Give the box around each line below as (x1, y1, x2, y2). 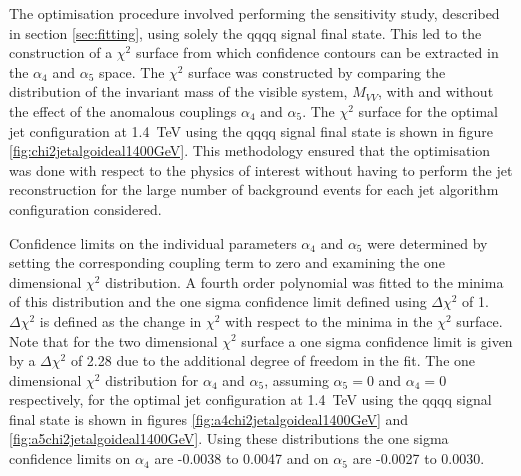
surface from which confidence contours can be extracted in (135, 42, 499, 63)
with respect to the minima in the (225, 310, 433, 331)
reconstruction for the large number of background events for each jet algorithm (9, 179, 499, 200)
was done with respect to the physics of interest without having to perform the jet (9, 159, 513, 180)
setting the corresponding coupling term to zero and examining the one (9, 252, 445, 273)
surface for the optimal (358, 100, 498, 121)
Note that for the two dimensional (9, 330, 218, 351)
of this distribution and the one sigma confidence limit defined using (9, 291, 427, 312)
